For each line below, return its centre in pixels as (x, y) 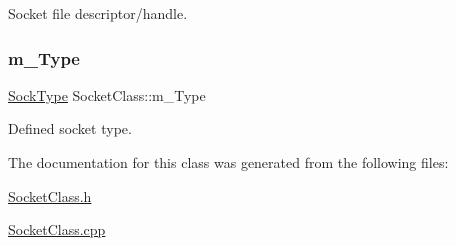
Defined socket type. (70, 128)
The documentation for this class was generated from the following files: (228, 162)
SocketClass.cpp (57, 229)
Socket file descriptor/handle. (98, 13)
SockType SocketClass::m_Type (107, 94)
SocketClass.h (50, 195)
